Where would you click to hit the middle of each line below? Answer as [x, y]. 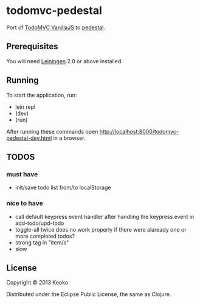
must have [22, 174]
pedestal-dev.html [29, 138]
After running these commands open [52, 131]
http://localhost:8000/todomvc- [139, 131]
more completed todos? [45, 236]
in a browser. [69, 138]
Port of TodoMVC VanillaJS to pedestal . [56, 27]
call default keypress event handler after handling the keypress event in [105, 216]
